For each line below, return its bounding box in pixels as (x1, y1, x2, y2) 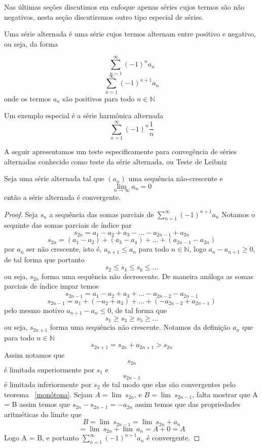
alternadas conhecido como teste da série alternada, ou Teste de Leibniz (4, 156, 227, 166)
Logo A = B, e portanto (4, 432, 79, 443)
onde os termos (4, 93, 51, 104)
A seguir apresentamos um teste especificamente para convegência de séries (4, 146, 237, 156)
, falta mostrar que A (192, 389, 258, 399)
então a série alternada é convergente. (4, 191, 121, 202)
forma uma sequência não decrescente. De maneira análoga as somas (41, 270, 254, 281)
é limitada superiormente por (4, 364, 94, 374)
